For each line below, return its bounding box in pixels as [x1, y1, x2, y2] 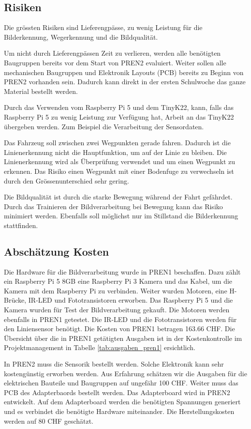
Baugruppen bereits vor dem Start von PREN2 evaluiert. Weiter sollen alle [4, 57, 226, 67]
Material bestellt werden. [4, 86, 78, 96]
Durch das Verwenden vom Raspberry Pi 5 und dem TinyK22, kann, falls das [4, 102, 234, 112]
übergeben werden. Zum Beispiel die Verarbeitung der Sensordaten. [4, 121, 204, 131]
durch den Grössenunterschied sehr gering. [4, 175, 129, 185]
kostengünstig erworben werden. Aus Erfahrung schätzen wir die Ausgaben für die [4, 368, 247, 378]
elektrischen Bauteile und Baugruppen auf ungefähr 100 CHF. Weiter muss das [4, 378, 238, 388]
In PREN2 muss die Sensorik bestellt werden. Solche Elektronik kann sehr [4, 359, 224, 369]
